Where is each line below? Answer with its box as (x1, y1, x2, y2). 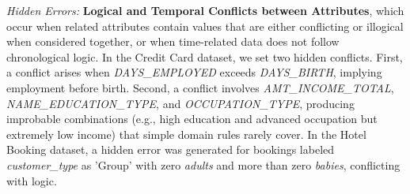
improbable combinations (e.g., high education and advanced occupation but (6, 110, 378, 127)
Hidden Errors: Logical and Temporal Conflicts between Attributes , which (6, 2, 404, 18)
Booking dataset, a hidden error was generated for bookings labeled (6, 141, 335, 158)
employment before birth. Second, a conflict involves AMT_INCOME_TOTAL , (6, 79, 394, 95)
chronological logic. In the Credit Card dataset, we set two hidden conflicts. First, (6, 48, 403, 65)
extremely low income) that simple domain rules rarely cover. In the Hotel (6, 125, 366, 142)
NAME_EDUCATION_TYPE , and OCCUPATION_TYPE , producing (6, 95, 355, 111)
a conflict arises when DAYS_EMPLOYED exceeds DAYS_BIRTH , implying (6, 64, 382, 80)
